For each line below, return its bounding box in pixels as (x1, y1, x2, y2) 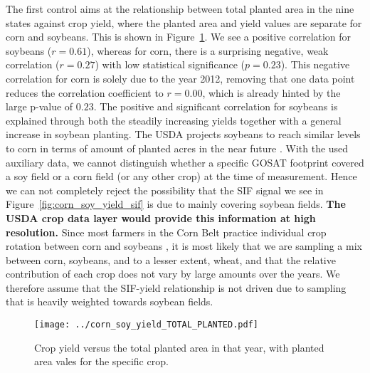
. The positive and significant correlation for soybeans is (93, 99, 338, 114)
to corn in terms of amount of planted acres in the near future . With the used (6, 140, 349, 155)
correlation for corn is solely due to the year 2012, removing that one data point (6, 70, 355, 85)
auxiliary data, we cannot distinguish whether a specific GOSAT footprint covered (6, 154, 364, 169)
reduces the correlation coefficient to (6, 85, 164, 100)
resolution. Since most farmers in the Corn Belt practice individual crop (6, 224, 327, 239)
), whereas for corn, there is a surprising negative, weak (87, 43, 329, 58)
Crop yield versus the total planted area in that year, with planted (34, 340, 324, 354)
